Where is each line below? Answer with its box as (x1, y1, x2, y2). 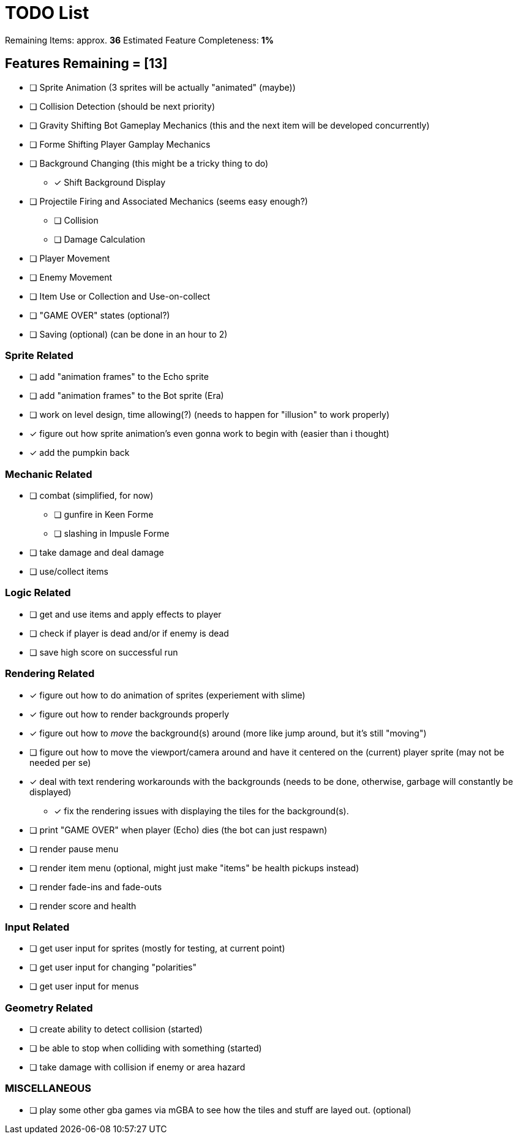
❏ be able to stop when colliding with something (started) (29, 1043, 262, 1054)
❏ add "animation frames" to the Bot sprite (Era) (29, 390, 224, 401)
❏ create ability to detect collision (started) (29, 1024, 203, 1035)
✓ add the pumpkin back (29, 447, 130, 458)
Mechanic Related (5, 467, 92, 480)
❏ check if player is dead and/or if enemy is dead (29, 627, 229, 638)
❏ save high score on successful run (29, 646, 178, 657)
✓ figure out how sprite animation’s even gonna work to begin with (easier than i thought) (29, 428, 389, 439)
